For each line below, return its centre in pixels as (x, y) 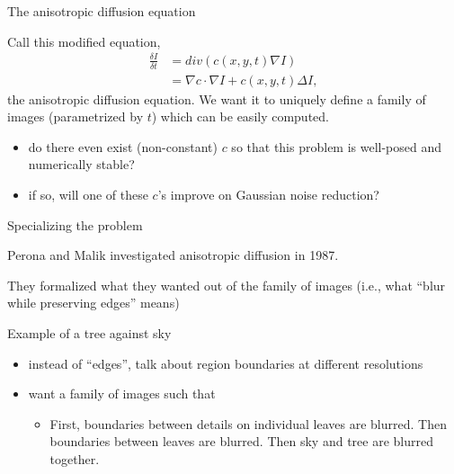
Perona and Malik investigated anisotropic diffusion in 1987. (173, 255)
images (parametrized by (76, 116)
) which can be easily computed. (240, 116)
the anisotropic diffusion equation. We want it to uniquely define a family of (217, 98)
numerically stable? (81, 164)
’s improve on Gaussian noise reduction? (268, 194)
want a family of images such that (122, 394)
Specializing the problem (75, 224)
